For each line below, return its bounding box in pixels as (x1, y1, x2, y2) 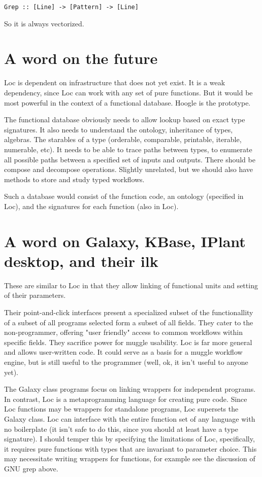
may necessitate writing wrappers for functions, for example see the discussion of (4, 453, 255, 464)
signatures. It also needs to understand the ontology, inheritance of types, (4, 124, 233, 134)
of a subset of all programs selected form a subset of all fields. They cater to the (4, 317, 253, 327)
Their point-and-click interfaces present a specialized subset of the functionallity (4, 307, 253, 317)
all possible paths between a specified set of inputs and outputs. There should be (4, 154, 255, 164)
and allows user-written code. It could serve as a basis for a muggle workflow (4, 347, 243, 357)
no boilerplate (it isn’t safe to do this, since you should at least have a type (4, 423, 238, 434)
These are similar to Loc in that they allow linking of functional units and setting (4, 280, 258, 290)
